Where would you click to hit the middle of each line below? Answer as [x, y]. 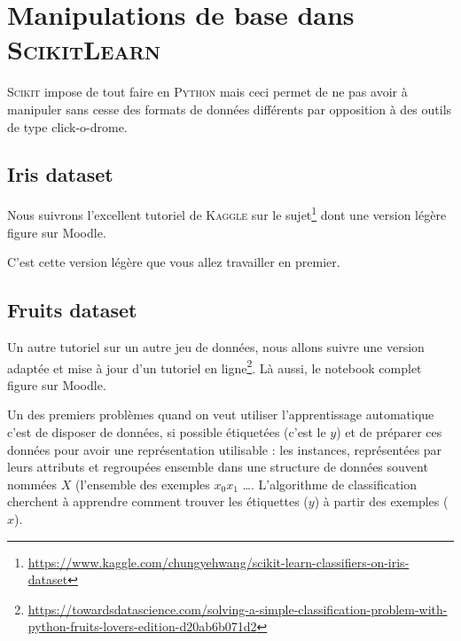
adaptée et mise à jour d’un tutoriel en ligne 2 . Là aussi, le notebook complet [215, 366]
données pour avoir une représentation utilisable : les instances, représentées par [225, 449]
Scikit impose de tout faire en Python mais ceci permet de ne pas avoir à [207, 92]
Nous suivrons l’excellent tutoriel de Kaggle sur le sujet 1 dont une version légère [227, 213]
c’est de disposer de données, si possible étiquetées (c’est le [167, 431]
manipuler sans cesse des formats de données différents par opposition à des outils [230, 109]
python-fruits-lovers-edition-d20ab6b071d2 [142, 626]
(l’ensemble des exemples [142, 484]
